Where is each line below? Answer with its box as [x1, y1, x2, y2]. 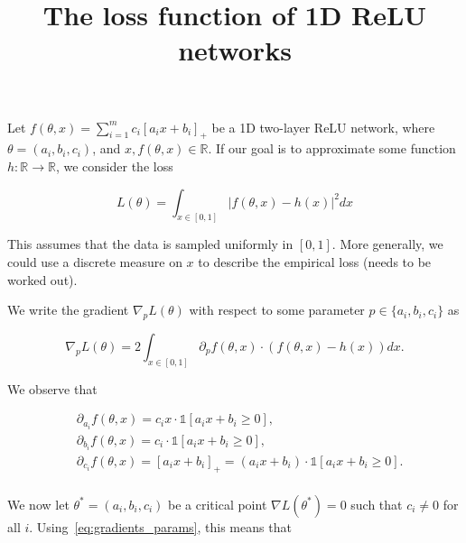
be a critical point [168, 494, 267, 513]
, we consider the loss [55, 156, 173, 175]
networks [178, 32, 292, 69]
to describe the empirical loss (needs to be [198, 253, 432, 271]
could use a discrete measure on [7, 253, 182, 271]
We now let [7, 494, 70, 513]
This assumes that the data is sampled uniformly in [7, 235, 294, 253]
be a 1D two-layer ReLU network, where [211, 117, 435, 136]
